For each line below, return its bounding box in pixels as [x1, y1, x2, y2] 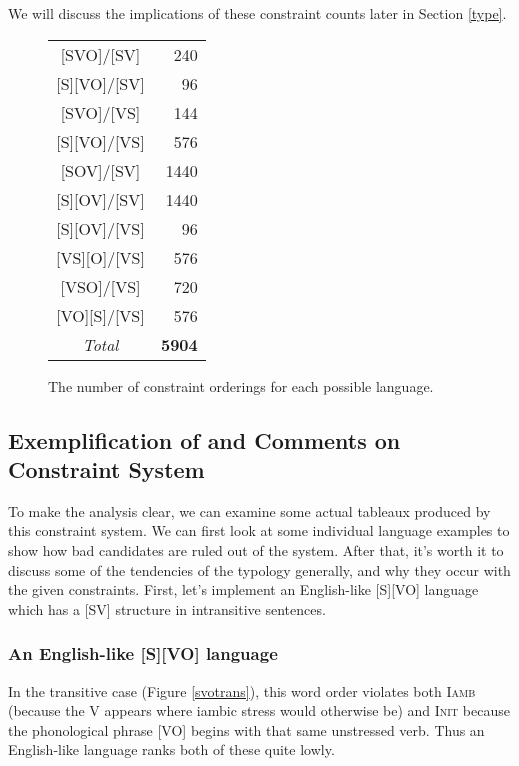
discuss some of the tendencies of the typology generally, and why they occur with [8, 559, 511, 580]
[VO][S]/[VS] [56, 303, 145, 327]
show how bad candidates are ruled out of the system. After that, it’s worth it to [8, 539, 504, 560]
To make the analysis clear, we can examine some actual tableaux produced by [8, 500, 491, 521]
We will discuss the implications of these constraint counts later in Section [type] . [8, 3, 507, 23]
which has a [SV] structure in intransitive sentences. [8, 598, 326, 619]
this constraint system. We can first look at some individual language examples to [8, 520, 510, 541]
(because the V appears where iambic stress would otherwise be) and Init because [8, 700, 510, 721]
